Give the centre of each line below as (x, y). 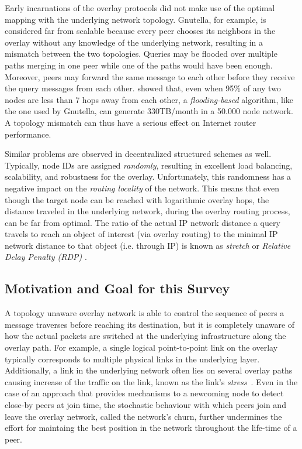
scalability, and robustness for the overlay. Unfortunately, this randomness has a (148, 176)
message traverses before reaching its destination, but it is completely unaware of (150, 324)
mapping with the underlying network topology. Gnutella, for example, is (136, 19)
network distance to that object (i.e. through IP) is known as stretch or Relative (148, 245)
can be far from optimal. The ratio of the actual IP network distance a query (143, 222)
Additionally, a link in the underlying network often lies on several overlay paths (149, 370)
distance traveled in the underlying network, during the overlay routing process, (147, 211)
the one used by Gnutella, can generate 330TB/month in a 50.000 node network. (149, 111)
